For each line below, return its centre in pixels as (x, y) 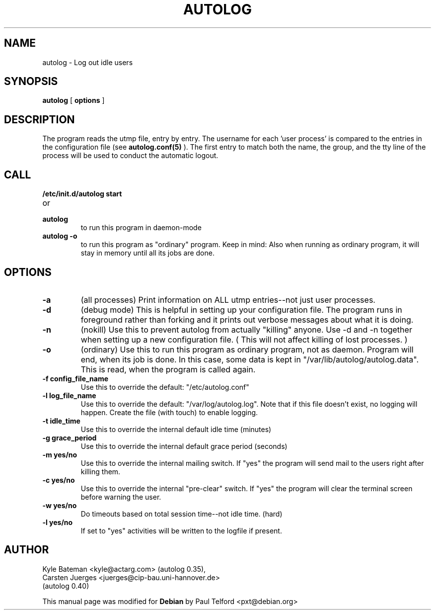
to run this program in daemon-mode (141, 228)
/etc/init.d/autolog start (82, 194)
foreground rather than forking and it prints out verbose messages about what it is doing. (247, 319)
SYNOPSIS (31, 82)
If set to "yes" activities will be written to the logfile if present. (181, 530)
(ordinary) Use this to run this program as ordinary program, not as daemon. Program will (247, 349)
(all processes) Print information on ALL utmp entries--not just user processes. (228, 300)
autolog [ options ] (73, 100)
